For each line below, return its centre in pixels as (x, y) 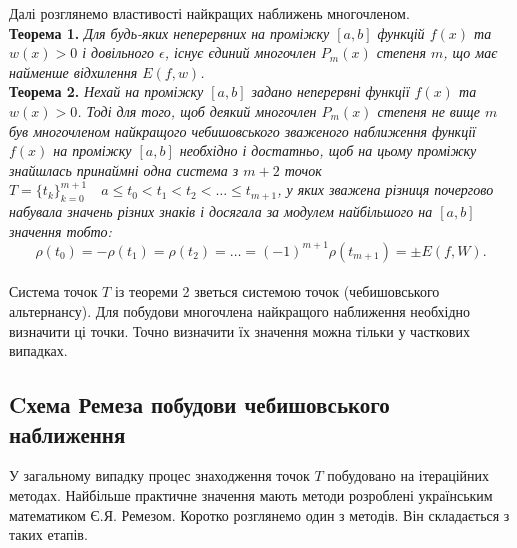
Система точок (53, 291)
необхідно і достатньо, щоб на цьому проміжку (328, 150)
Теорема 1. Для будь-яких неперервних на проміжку (169, 32)
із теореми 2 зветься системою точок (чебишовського (277, 291)
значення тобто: (60, 230)
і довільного (118, 52)
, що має (470, 52)
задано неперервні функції (330, 91)
